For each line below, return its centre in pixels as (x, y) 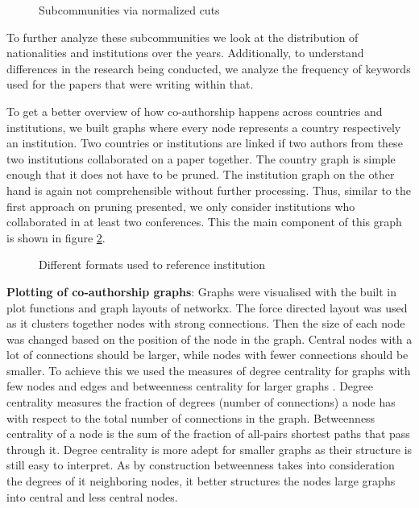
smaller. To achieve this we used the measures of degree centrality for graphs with (209, 370)
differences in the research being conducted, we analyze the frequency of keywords (209, 68)
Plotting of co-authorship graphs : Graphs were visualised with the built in (202, 291)
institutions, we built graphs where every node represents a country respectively (204, 127)
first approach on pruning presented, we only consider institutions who (181, 206)
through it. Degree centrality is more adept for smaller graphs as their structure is (209, 449)
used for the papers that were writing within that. (130, 84)
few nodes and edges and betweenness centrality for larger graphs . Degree (190, 386)
